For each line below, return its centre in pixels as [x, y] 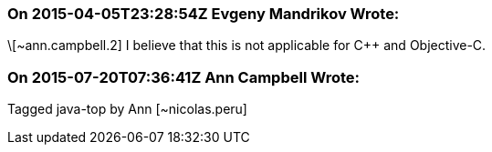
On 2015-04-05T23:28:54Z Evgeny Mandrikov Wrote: [204, 14]
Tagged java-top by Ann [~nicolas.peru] [127, 109]
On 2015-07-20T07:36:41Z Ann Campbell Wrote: [183, 77]
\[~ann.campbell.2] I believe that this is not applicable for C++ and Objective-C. [247, 46]
